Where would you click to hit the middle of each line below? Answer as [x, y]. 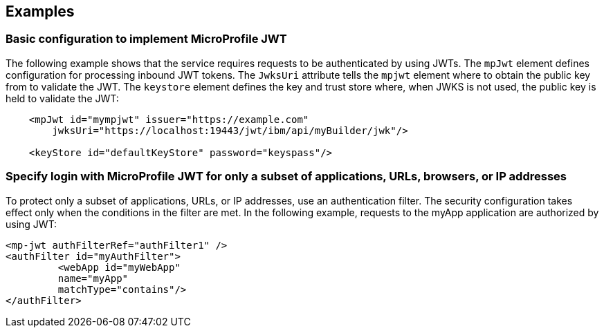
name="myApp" [93, 278]
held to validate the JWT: [62, 98]
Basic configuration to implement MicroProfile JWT [146, 39]
